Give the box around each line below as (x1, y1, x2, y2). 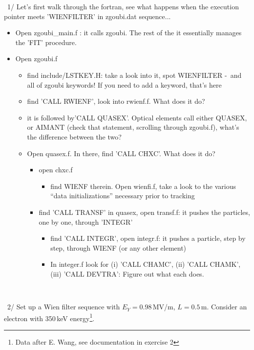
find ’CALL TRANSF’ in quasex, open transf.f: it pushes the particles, (39, 207, 250, 217)
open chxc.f (39, 164, 73, 175)
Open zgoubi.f (15, 53, 58, 64)
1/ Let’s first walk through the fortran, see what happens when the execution (7, 1, 239, 11)
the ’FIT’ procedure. (15, 37, 77, 47)
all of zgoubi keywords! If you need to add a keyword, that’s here (27, 79, 222, 90)
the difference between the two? (27, 131, 122, 141)
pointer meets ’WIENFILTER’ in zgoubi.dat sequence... (4, 11, 171, 21)
